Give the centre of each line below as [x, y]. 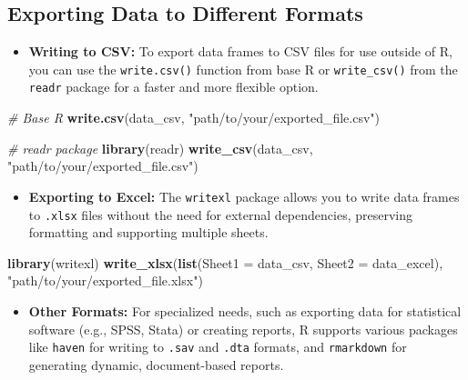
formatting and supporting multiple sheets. [148, 232]
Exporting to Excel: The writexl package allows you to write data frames [244, 196]
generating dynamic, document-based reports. [156, 364]
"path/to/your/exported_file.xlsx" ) [105, 280]
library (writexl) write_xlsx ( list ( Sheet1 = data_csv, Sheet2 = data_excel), [225, 262]
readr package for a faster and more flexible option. [173, 87]
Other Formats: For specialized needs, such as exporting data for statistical [245, 310]
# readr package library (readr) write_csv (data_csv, [160, 148]
